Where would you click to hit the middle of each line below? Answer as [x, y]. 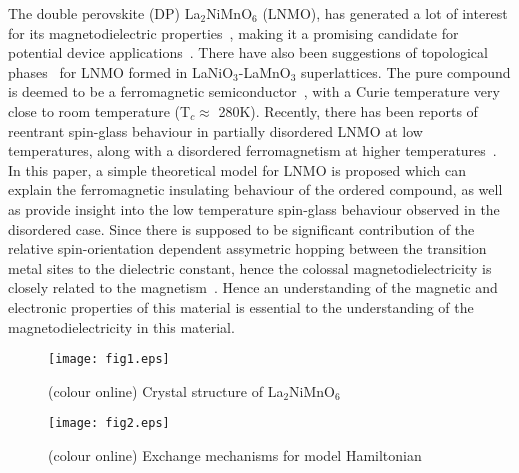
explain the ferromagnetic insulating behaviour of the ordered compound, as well [255, 189]
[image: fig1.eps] [109, 359]
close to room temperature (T [99, 110]
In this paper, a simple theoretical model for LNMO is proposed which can [237, 169]
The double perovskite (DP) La [104, 13]
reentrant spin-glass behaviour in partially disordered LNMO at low [215, 130]
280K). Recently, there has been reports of [348, 110]
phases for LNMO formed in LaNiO [121, 71]
